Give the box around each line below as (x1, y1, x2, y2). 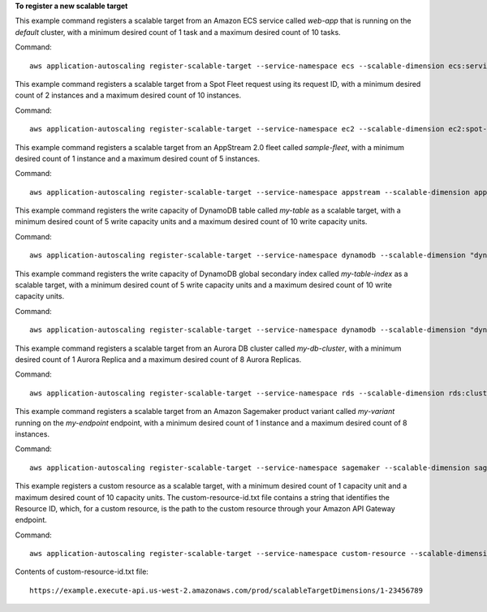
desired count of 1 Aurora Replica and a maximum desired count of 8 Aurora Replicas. (15, 354, 302, 364)
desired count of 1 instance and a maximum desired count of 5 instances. (15, 153, 260, 163)
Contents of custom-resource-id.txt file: (15, 567, 149, 576)
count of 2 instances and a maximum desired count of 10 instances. (15, 90, 242, 101)
